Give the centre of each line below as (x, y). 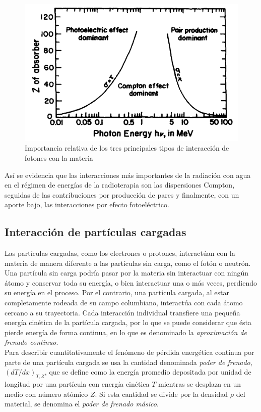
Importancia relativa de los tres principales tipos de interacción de (127, 148)
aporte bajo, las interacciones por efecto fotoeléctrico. (87, 204)
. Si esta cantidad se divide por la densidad (161, 394)
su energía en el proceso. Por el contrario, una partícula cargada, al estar (117, 292)
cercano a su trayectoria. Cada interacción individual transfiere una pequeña (122, 312)
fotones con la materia (59, 157)
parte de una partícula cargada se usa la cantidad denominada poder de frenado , (128, 362)
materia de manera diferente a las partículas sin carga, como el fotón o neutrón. (128, 263)
